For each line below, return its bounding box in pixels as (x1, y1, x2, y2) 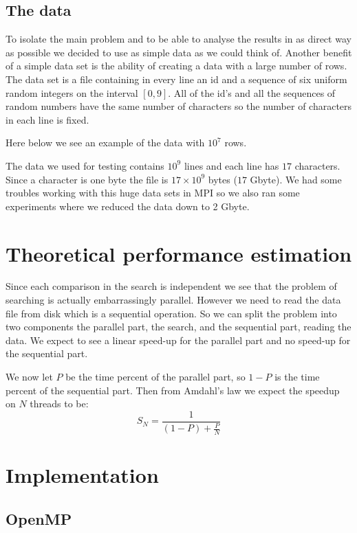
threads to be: (30, 396, 89, 411)
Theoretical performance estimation (6, 239, 352, 267)
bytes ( (208, 172, 237, 186)
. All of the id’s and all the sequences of (168, 85, 336, 100)
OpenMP (6, 508, 72, 529)
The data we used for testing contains (6, 158, 164, 172)
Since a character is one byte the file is (6, 172, 169, 186)
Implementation (6, 461, 159, 489)
